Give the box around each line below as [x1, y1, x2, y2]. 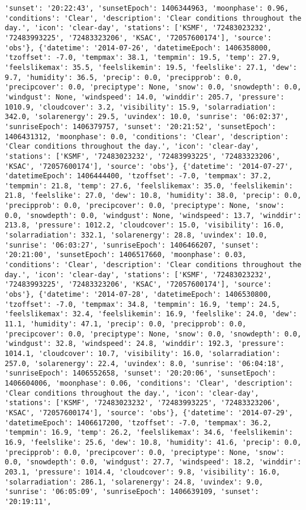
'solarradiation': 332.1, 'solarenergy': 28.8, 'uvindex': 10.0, [5, 231, 268, 240]
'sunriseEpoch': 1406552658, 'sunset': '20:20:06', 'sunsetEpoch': [5, 369, 276, 378]
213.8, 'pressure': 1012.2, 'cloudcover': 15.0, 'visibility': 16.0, [5, 221, 285, 230]
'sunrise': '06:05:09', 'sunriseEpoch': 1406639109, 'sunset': [5, 487, 259, 496]
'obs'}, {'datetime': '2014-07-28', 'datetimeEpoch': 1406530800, [5, 290, 272, 299]
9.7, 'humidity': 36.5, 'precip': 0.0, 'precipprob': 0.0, [5, 73, 242, 82]
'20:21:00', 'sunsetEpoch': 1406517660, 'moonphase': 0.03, [5, 251, 247, 259]
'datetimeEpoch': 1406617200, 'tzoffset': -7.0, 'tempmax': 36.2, [5, 418, 272, 427]
